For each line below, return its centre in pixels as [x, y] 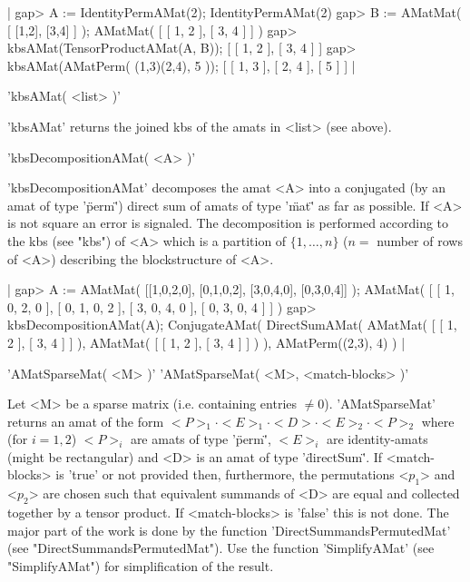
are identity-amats [377, 439]
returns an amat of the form [86, 421]
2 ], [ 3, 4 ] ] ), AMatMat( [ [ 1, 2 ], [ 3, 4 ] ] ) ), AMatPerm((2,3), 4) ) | [206, 342]
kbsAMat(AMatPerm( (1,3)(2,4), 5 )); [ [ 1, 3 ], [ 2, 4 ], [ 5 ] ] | [181, 65]
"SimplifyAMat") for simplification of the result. [141, 565]
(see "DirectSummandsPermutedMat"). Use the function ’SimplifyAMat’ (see [221, 548]
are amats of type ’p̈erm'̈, [201, 439]
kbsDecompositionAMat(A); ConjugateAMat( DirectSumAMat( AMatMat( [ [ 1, [232, 325]
